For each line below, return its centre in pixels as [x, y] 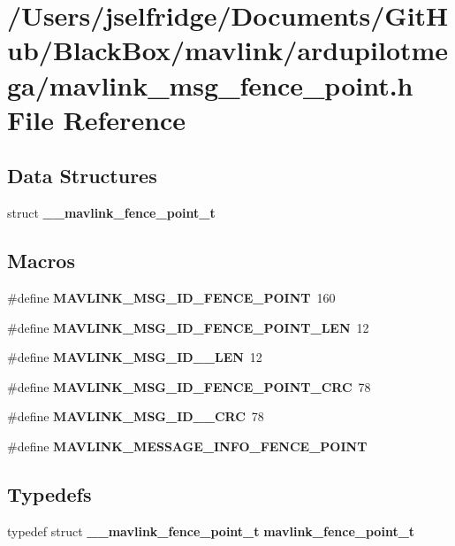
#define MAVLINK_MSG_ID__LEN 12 [135, 357]
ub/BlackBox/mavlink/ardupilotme [228, 50]
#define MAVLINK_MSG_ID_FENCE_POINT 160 [171, 297]
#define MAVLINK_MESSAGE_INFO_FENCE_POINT [187, 446]
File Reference [97, 119]
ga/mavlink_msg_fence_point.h [210, 85]
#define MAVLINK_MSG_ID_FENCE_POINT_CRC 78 [189, 386]
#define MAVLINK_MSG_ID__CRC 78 [136, 416]
